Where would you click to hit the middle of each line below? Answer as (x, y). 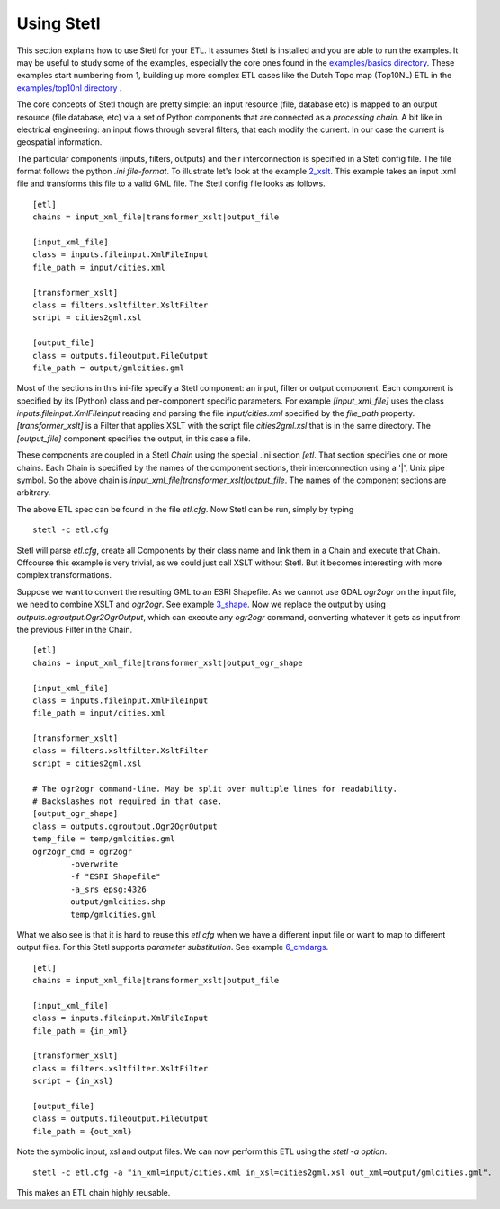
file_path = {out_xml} (83, 1131)
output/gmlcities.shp (118, 902)
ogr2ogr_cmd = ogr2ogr (83, 851)
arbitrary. (34, 493)
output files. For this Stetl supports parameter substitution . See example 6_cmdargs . (173, 947)
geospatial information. (59, 142)
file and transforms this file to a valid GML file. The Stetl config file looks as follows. (171, 183)
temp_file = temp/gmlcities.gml (104, 839)
